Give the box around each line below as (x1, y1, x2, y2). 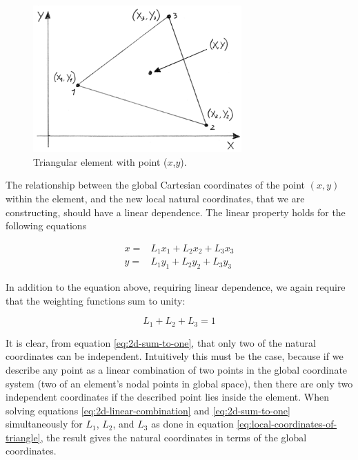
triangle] (6, 430, 41, 444)
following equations (6, 218, 87, 233)
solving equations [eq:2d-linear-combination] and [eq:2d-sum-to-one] (6, 403, 290, 417)
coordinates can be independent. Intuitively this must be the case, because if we (6, 349, 344, 363)
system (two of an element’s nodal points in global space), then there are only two (6, 376, 353, 390)
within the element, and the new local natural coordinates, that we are (6, 191, 305, 205)
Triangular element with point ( (33, 154, 168, 169)
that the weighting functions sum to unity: (6, 293, 186, 307)
